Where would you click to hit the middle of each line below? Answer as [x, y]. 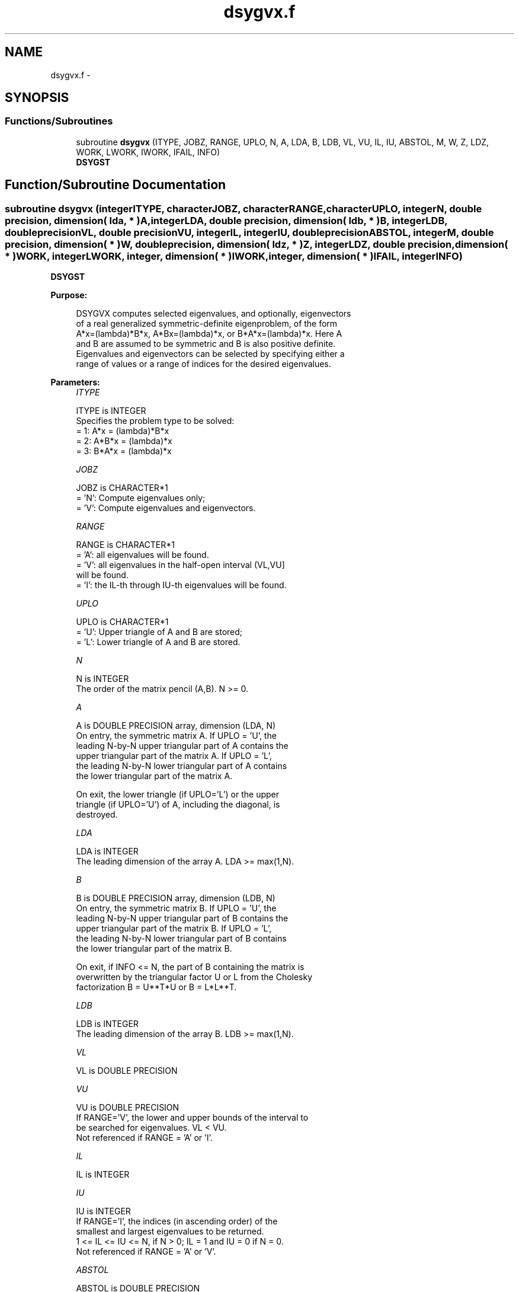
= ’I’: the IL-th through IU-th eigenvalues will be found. [181, 585]
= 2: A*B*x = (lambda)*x [124, 441]
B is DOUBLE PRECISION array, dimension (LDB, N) [176, 898]
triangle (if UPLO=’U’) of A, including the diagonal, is [178, 805]
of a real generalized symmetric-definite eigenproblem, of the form [207, 324]
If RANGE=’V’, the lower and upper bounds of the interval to [192, 1118]
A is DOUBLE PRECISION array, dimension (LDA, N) [176, 726]
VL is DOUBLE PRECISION [127, 1071]
